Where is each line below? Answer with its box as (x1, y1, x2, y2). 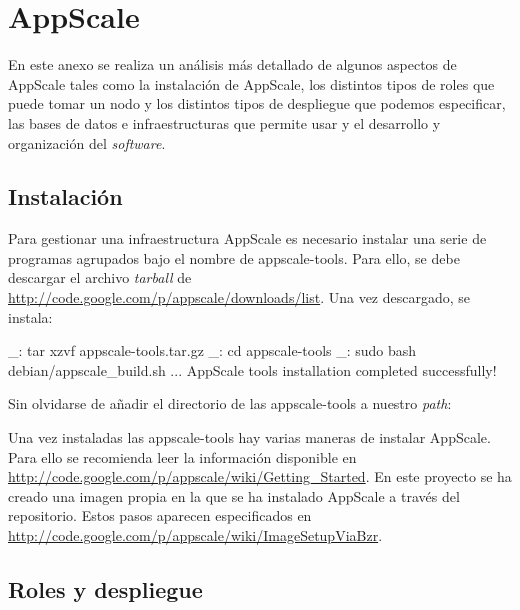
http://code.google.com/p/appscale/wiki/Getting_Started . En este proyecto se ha (8, 466, 512, 487)
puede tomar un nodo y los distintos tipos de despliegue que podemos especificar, (8, 93, 506, 114)
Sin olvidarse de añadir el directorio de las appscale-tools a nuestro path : (8, 393, 452, 414)
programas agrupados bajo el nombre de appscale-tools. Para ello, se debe (8, 247, 460, 268)
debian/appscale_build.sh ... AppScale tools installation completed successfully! (8, 359, 497, 380)
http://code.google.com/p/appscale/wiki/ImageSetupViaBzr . (8, 525, 383, 546)
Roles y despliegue (8, 574, 203, 604)
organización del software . (8, 132, 166, 153)
